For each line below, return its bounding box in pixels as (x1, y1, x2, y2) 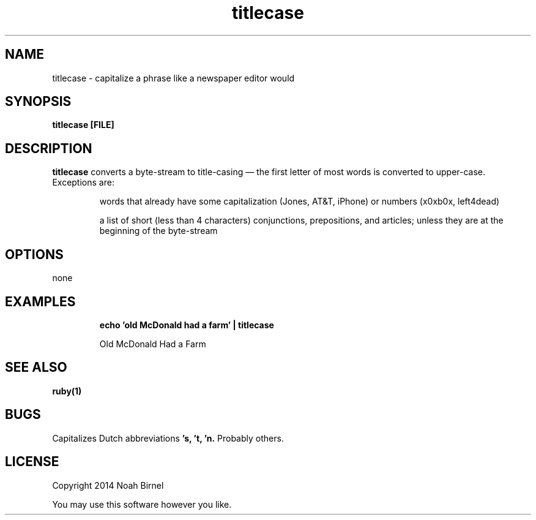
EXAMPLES (5, 293, 76, 309)
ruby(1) (52, 385, 82, 396)
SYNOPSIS (5, 94, 72, 110)
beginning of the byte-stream (99, 225, 218, 236)
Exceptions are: (52, 177, 114, 188)
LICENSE (5, 454, 59, 470)
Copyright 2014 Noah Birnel (52, 480, 164, 491)
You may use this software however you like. (52, 499, 232, 510)
